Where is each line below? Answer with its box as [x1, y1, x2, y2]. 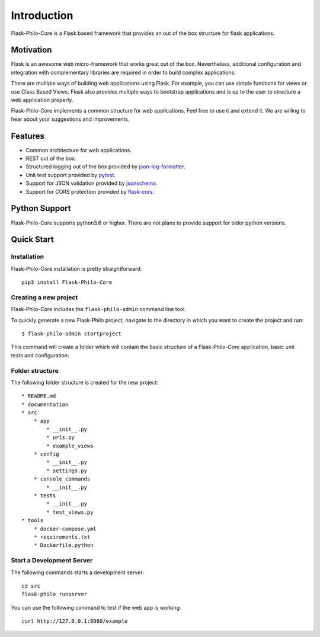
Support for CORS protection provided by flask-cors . [25, 188, 154, 195]
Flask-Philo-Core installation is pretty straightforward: [11, 265, 142, 272]
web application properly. [11, 97, 73, 104]
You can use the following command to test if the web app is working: [11, 604, 181, 611]
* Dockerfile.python [33, 542, 94, 549]
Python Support [11, 203, 71, 213]
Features [11, 131, 44, 141]
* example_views [46, 442, 94, 449]
